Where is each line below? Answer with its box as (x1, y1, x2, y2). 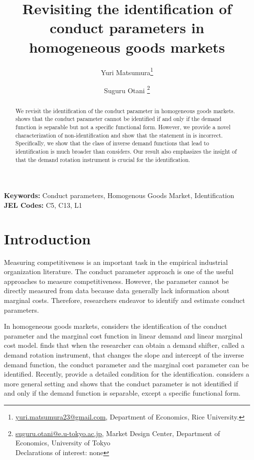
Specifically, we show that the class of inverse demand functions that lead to (15, 139, 209, 147)
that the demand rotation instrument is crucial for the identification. (15, 155, 190, 163)
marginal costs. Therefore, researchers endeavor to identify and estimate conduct (4, 295, 245, 305)
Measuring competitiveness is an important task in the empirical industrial (4, 257, 228, 267)
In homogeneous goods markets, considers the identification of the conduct (4, 321, 227, 331)
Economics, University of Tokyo (15, 438, 110, 448)
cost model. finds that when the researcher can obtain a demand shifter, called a (4, 340, 245, 350)
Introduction (4, 228, 91, 248)
